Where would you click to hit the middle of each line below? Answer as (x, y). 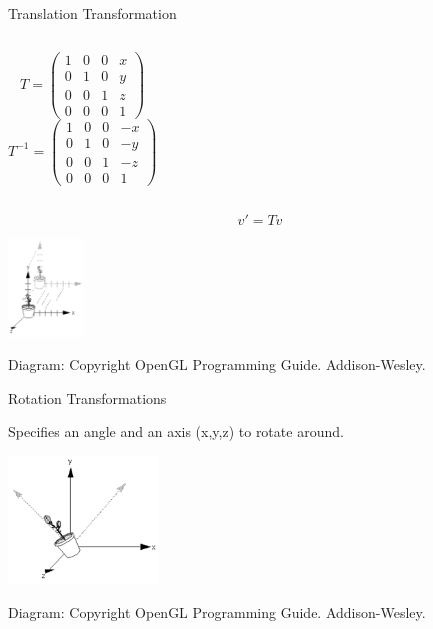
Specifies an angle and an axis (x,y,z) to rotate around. (176, 431)
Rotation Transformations (87, 397)
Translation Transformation (92, 13)
